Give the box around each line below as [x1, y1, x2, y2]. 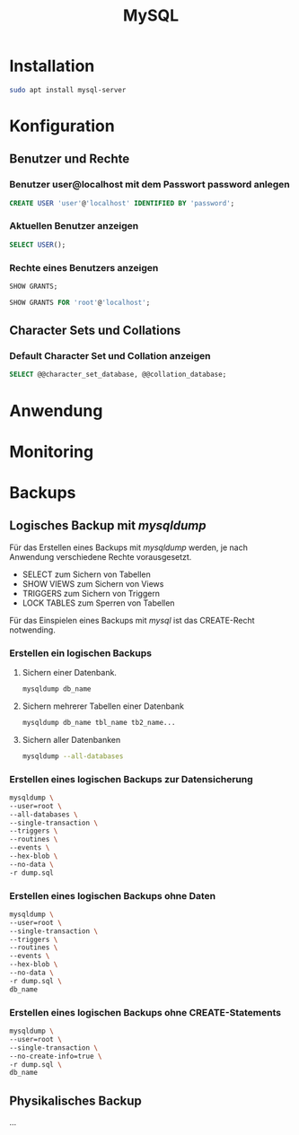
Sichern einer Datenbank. [22, 668, 117, 678]
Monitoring [9, 441, 94, 462]
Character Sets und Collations [9, 323, 181, 338]
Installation [9, 56, 95, 76]
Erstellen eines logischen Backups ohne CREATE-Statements [9, 1006, 281, 1018]
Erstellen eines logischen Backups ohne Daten [9, 889, 216, 902]
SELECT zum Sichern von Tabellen [22, 569, 151, 580]
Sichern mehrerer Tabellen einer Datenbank [22, 701, 184, 712]
